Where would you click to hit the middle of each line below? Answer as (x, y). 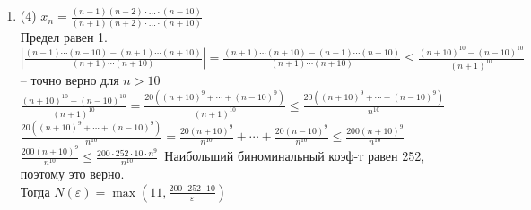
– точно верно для (70, 79)
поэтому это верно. (72, 174)
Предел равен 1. (64, 36)
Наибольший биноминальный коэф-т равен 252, (295, 156)
